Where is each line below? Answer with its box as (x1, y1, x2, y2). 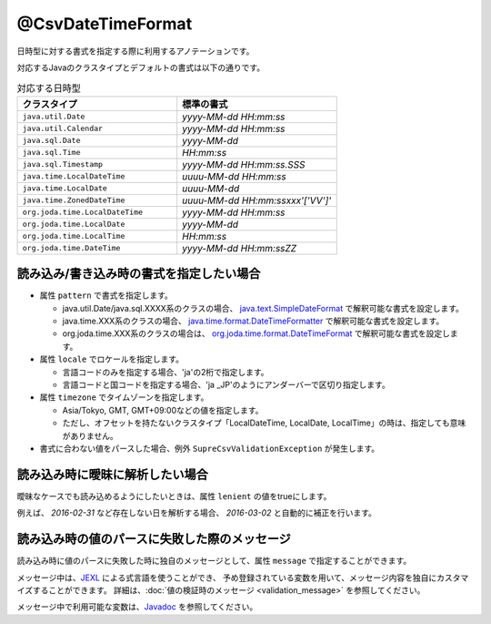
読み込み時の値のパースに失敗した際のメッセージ (16, 531, 291, 547)
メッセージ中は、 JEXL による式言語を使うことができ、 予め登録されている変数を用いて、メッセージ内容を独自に (16, 572, 437, 583)
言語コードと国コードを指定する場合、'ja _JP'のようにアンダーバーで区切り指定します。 (62, 379, 390, 390)
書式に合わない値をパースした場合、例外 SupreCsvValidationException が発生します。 (39, 443, 380, 454)
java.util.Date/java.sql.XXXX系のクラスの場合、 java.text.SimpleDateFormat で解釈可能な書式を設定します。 (62, 302, 464, 313)
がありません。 (62, 430, 118, 441)
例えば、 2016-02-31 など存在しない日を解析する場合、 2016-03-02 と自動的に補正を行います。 (16, 507, 377, 518)
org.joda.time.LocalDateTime (22, 208, 144, 218)
